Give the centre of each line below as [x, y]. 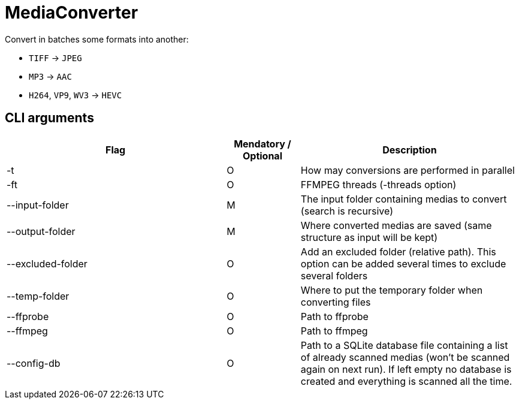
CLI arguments [49, 118]
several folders [334, 275]
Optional [262, 156]
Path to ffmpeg [334, 331]
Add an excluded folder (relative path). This [398, 251]
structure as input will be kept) [369, 237]
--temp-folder [38, 296]
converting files [336, 302]
